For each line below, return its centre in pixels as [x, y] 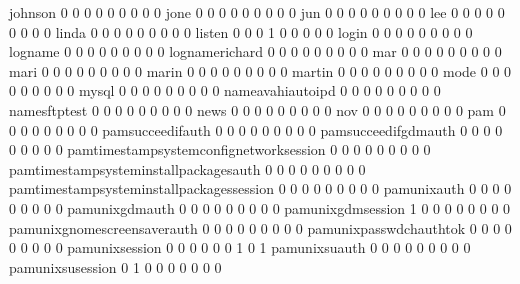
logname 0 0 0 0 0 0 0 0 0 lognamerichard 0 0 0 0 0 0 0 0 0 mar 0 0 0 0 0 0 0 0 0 [255, 51]
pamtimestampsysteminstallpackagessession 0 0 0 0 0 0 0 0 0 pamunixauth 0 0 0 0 [260, 188]
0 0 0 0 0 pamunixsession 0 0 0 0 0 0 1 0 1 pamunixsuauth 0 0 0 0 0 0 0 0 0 [240, 247]
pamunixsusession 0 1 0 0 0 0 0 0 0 [115, 266]
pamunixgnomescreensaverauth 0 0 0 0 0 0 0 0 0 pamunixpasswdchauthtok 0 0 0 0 [260, 227]
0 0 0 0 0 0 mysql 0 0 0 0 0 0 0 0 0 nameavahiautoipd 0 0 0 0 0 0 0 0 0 [225, 90]
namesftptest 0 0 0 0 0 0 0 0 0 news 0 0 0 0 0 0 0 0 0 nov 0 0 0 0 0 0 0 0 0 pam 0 [257, 109]
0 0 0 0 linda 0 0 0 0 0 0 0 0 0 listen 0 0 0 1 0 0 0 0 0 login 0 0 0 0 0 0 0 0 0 [241, 31]
